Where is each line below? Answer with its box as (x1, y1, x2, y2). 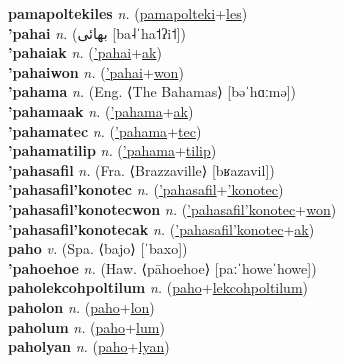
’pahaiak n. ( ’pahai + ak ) (8, 42, 162, 63)
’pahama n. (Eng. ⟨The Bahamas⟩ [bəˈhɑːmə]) (8, 81, 297, 102)
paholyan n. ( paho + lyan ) (8, 336, 170, 357)
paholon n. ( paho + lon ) (8, 296, 155, 317)
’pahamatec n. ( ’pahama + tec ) (8, 120, 202, 141)
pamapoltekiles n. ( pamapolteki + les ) (8, 3, 248, 23)
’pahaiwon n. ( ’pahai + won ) (8, 61, 184, 82)
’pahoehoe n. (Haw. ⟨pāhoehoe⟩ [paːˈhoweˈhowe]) (8, 257, 317, 278)
